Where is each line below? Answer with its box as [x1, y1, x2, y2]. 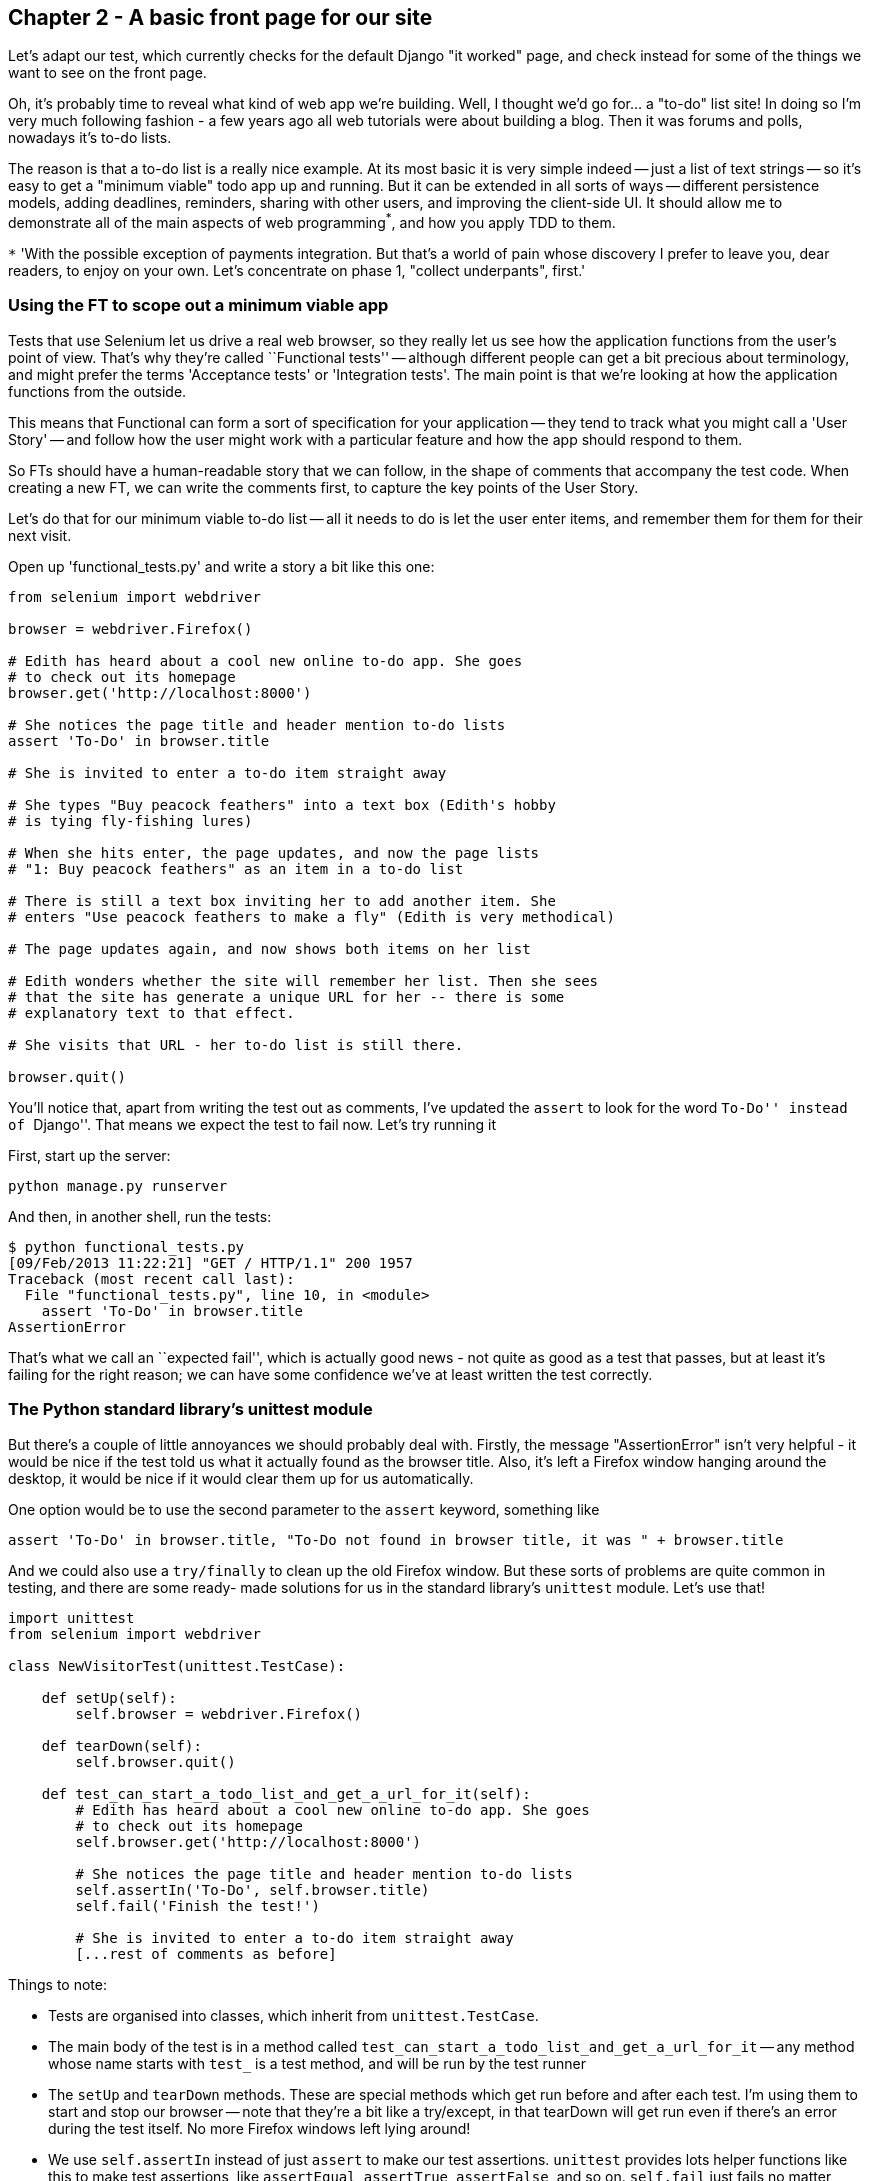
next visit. [8, 526, 72, 544]
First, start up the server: [8, 1146, 171, 1164]
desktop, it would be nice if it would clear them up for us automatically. [8, 1469, 474, 1487]
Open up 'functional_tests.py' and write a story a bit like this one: [8, 557, 435, 575]
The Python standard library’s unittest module [8, 1399, 373, 1420]
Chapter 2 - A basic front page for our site [8, 5, 433, 30]
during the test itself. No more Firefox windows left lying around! [48, 2119, 471, 2137]
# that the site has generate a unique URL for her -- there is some [8, 988, 565, 1005]
